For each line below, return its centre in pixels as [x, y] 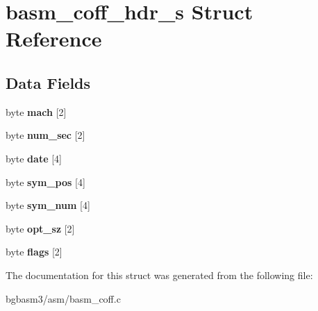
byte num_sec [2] [45, 135]
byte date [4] [34, 158]
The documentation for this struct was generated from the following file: [159, 275]
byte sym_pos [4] [45, 182]
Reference [54, 39]
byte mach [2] [36, 111]
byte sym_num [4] [48, 205]
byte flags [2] [34, 252]
